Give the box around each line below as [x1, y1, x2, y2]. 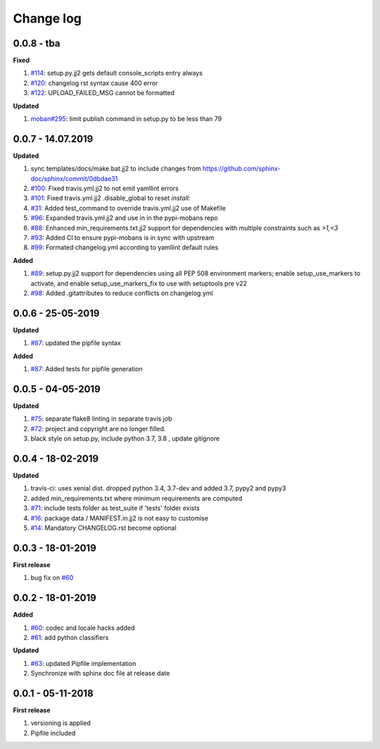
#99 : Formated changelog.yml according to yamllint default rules [30, 243, 219, 252]
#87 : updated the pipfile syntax [30, 339, 121, 347]
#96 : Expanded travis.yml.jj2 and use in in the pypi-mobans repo [30, 213, 218, 222]
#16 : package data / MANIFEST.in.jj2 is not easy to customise [30, 514, 209, 522]
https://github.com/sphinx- [202, 164, 281, 173]
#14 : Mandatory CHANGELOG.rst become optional [30, 524, 177, 532]
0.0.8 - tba [13, 37, 61, 49]
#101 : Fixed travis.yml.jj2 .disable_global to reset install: [30, 194, 191, 202]
